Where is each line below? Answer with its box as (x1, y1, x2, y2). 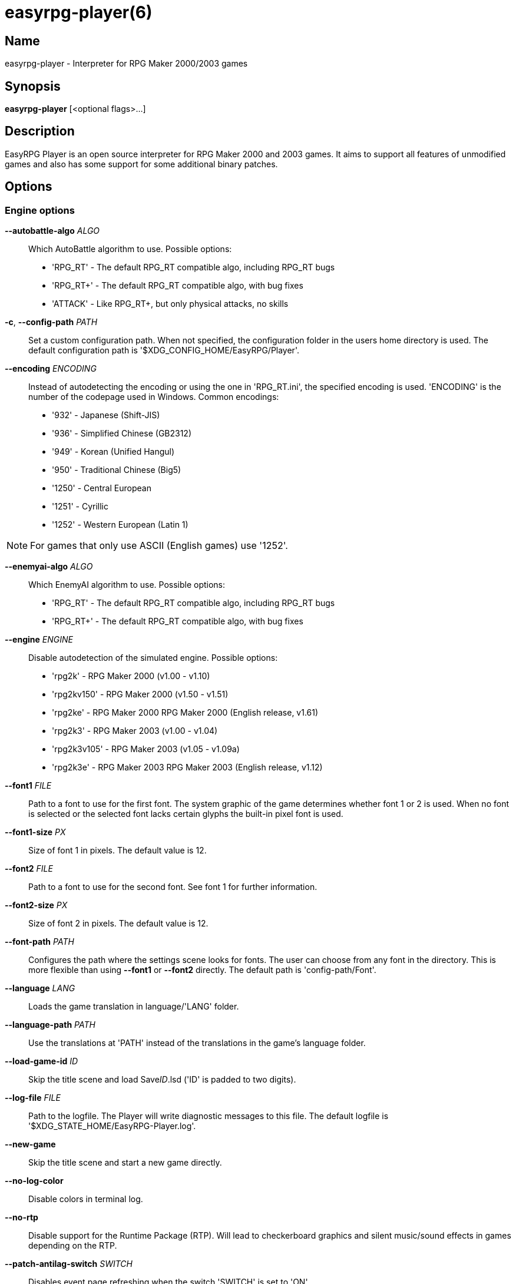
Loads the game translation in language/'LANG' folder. (28, 1001, 239, 1012)
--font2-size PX (5, 900, 68, 911)
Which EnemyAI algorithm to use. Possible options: (28, 580, 226, 590)
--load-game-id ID (5, 1056, 78, 1067)
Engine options (5, 204, 75, 216)
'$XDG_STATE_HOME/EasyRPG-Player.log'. (28, 1121, 196, 1131)
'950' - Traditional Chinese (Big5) (52, 465, 181, 475)
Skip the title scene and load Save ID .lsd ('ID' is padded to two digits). (28, 1074, 296, 1085)
